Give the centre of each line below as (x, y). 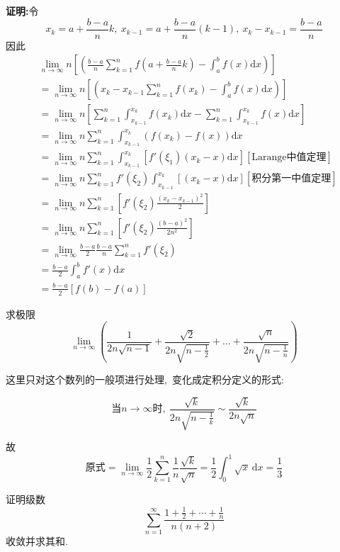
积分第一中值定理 (291, 179)
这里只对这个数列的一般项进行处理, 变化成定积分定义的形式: (145, 379)
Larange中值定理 (289, 158)
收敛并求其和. (37, 541)
